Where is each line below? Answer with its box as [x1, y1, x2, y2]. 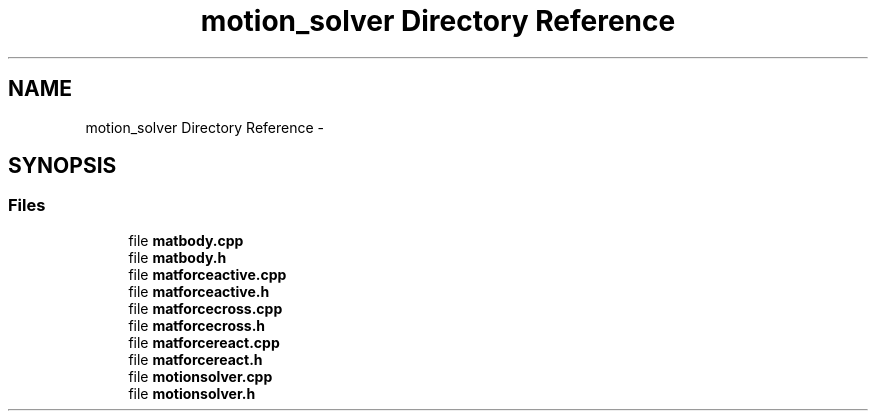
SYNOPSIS [8, 153, 117, 179]
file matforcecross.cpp [128, 299, 283, 317]
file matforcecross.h [128, 316, 266, 334]
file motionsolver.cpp [128, 367, 273, 385]
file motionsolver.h [128, 384, 256, 402]
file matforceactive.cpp [128, 265, 287, 283]
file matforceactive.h [128, 282, 270, 300]
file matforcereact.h [128, 350, 263, 368]
